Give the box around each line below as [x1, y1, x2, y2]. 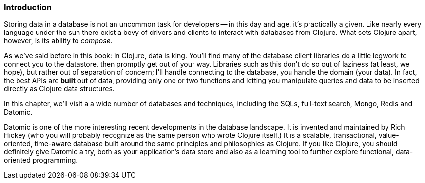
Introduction [4, 2, 52, 12]
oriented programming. [4, 156, 78, 165]
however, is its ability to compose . [4, 36, 113, 45]
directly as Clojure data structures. [4, 84, 115, 93]
